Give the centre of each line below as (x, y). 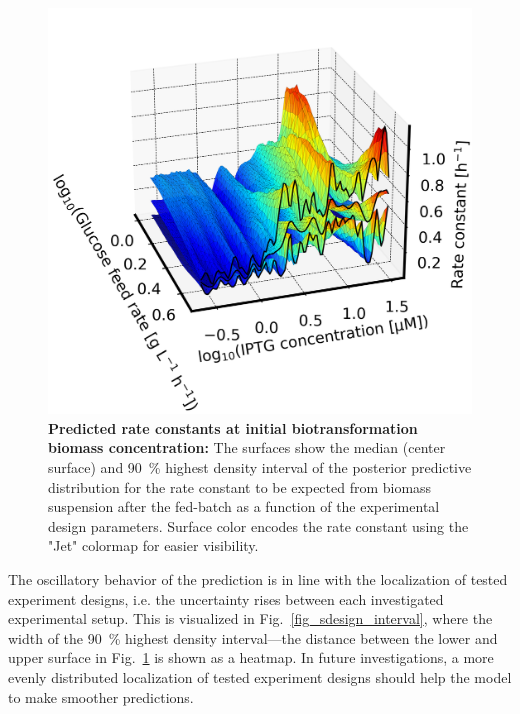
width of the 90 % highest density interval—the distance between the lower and (253, 637)
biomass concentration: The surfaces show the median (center (247, 447)
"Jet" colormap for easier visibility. (153, 545)
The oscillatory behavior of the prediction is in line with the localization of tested (258, 578)
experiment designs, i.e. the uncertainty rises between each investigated (226, 598)
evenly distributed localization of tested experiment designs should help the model (260, 676)
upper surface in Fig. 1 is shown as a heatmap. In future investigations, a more (251, 657)
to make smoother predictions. (101, 696)
